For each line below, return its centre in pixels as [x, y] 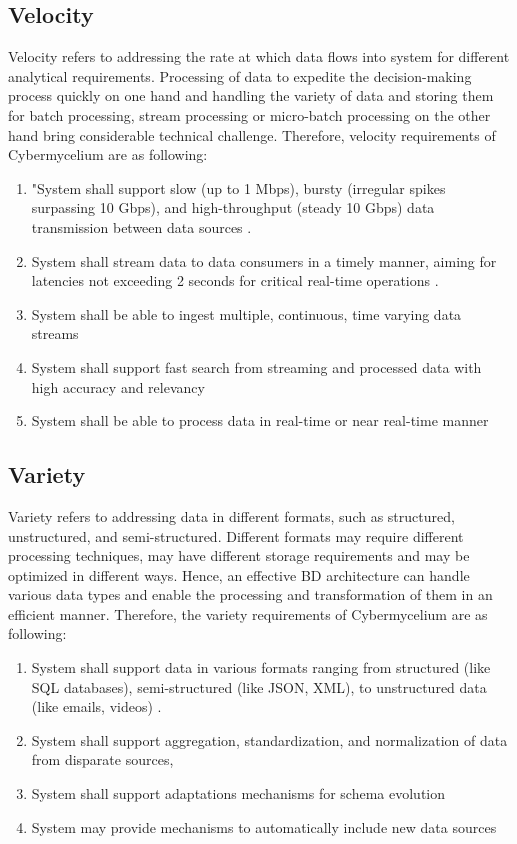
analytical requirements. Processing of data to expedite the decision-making [240, 75]
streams [55, 333]
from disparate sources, [102, 759]
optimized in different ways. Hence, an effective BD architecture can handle [239, 574]
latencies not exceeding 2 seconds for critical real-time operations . [235, 280]
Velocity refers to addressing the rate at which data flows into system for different [259, 56]
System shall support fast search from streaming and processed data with [256, 366]
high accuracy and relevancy [118, 386]
